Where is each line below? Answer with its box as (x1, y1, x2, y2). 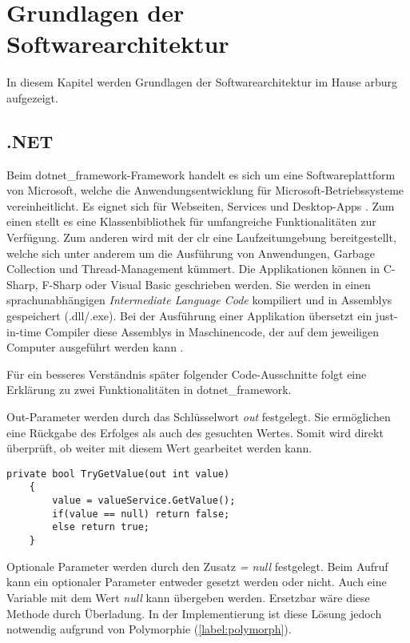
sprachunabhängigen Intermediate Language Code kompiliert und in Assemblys (6, 291, 392, 308)
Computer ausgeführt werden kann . (6, 339, 184, 356)
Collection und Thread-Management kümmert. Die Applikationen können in (6, 260, 380, 277)
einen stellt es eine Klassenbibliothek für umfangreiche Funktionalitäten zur (6, 213, 376, 230)
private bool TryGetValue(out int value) (6, 468, 230, 480)
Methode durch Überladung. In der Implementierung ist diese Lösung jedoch (6, 605, 382, 621)
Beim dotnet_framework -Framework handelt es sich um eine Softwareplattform (6, 166, 396, 183)
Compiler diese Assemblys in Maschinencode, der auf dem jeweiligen (45, 323, 379, 340)
